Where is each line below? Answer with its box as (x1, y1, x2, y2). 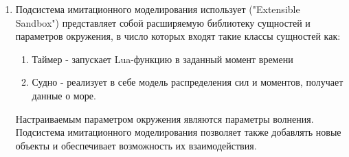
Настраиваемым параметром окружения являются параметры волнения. (15, 111, 314, 125)
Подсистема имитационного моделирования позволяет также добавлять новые (15, 125, 341, 139)
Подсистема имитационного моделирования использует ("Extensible (15, 2, 300, 16)
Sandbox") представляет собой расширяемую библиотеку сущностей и (15, 15, 311, 29)
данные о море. (32, 88, 96, 102)
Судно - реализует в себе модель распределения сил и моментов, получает (32, 75, 344, 89)
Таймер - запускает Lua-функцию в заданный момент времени (32, 51, 293, 66)
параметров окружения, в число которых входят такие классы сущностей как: (15, 29, 341, 43)
